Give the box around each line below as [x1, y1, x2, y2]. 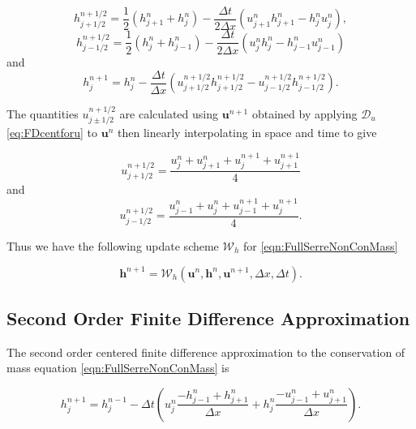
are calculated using [119, 105, 219, 122]
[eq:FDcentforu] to [6, 124, 98, 141]
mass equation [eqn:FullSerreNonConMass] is [6, 359, 229, 376]
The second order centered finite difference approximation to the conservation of [6, 343, 405, 360]
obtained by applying [251, 105, 358, 122]
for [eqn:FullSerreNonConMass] [243, 237, 398, 254]
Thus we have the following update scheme [6, 237, 219, 254]
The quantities [6, 105, 79, 122]
